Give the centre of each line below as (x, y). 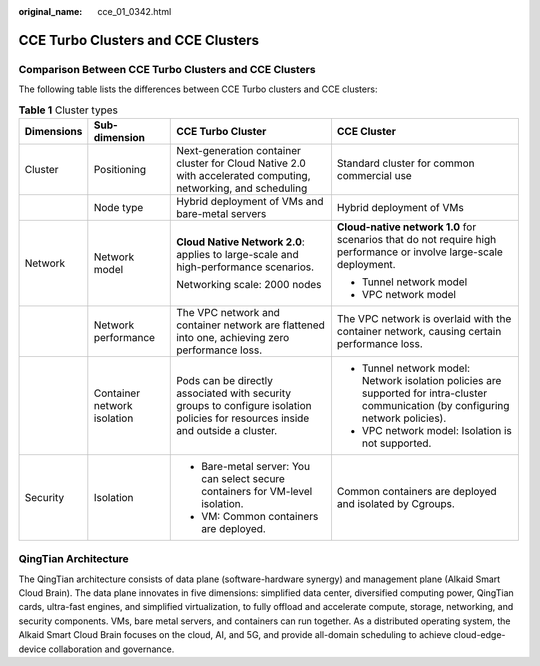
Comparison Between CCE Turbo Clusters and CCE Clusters (167, 69)
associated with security (234, 393)
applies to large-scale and (237, 254)
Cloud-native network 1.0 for (406, 227)
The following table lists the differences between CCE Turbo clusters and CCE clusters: (198, 89)
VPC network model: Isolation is (436, 430)
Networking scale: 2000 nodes (249, 284)
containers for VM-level (257, 491)
